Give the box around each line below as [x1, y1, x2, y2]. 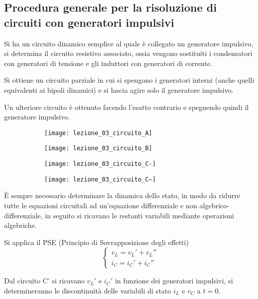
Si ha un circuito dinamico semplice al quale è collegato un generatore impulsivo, [4, 38, 253, 48]
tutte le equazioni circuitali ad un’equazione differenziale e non [4, 200, 197, 210]
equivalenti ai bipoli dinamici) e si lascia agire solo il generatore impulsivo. [4, 84, 234, 95]
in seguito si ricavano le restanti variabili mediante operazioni [45, 210, 234, 220]
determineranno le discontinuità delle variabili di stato [4, 285, 171, 295]
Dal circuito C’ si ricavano [4, 275, 85, 286]
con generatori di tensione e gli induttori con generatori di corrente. [4, 57, 212, 68]
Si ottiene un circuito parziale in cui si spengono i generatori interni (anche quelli [4, 75, 254, 85]
